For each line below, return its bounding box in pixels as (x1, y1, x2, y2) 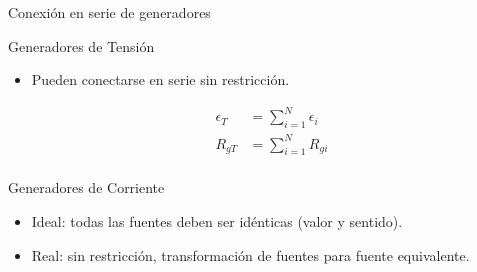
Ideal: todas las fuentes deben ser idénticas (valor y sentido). (31, 211, 403, 232)
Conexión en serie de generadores (8, 2, 211, 22)
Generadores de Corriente (8, 177, 165, 198)
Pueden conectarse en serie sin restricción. (31, 69, 290, 90)
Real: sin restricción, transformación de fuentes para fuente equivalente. (31, 244, 470, 265)
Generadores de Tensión (8, 35, 155, 56)
